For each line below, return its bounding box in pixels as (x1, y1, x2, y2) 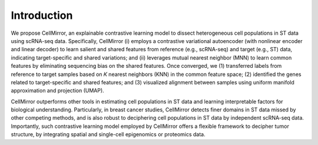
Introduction (11, 9, 73, 22)
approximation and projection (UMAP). (11, 87, 104, 94)
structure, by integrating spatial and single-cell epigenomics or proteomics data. (11, 131, 206, 138)
